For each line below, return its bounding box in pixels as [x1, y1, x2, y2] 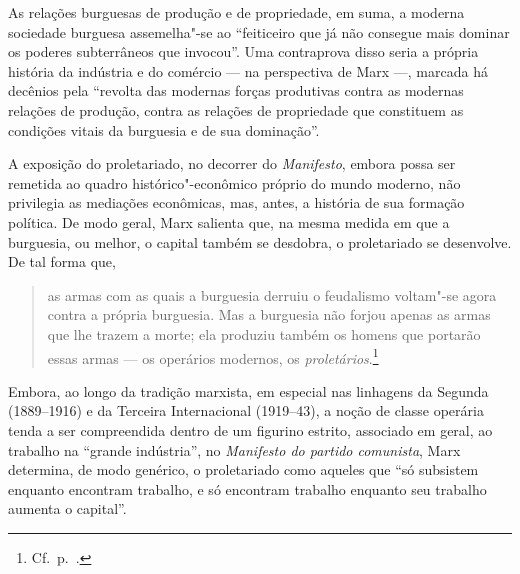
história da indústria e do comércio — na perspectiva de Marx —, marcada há [8, 60, 488, 81]
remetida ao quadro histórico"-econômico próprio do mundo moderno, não [8, 172, 461, 193]
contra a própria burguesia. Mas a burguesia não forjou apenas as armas [47, 304, 491, 325]
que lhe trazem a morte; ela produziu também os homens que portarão [47, 323, 481, 344]
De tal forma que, [8, 251, 116, 272]
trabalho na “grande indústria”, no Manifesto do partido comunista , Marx [8, 439, 461, 460]
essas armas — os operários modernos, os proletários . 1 [47, 344, 379, 368]
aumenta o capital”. [8, 498, 127, 519]
